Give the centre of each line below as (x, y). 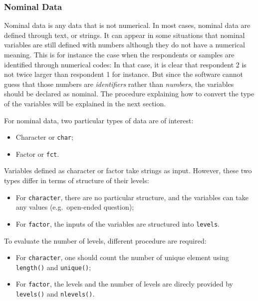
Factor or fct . (37, 153)
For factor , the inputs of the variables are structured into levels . (118, 223)
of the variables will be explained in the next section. (85, 103)
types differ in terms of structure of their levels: (77, 180)
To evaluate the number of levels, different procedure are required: (105, 240)
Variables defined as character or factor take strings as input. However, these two (128, 170)
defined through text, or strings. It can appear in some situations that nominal (125, 35)
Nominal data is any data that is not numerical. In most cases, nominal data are (127, 25)
